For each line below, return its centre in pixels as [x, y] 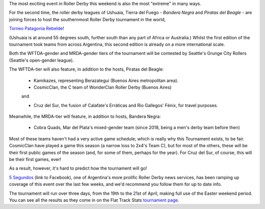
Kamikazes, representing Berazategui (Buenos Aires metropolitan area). [106, 80]
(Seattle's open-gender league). [41, 60]
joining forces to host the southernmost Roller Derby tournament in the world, [87, 19]
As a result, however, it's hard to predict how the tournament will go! [78, 168]
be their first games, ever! [35, 159]
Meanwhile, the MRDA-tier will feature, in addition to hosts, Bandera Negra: [85, 117]
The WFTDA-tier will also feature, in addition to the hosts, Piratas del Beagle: [86, 69]
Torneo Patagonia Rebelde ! [37, 28]
